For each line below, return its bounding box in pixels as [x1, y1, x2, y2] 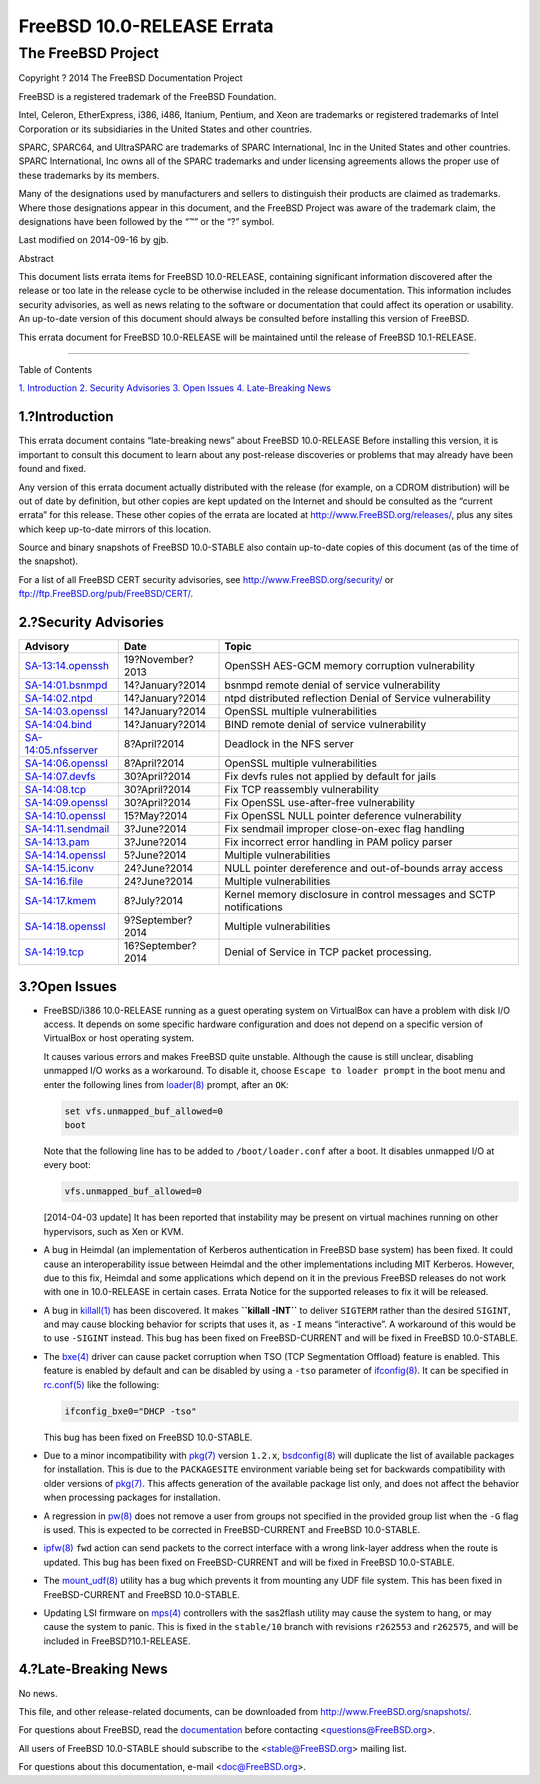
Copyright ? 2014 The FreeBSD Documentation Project [18, 72, 243, 84]
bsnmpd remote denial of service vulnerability [224, 678, 441, 692]
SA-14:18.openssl [24, 920, 106, 934]
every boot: [43, 1159, 91, 1171]
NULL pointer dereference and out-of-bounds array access [224, 861, 504, 875]
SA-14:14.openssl [24, 848, 107, 862]
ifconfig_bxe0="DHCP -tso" [64, 1405, 197, 1417]
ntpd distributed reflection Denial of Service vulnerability [224, 691, 491, 705]
